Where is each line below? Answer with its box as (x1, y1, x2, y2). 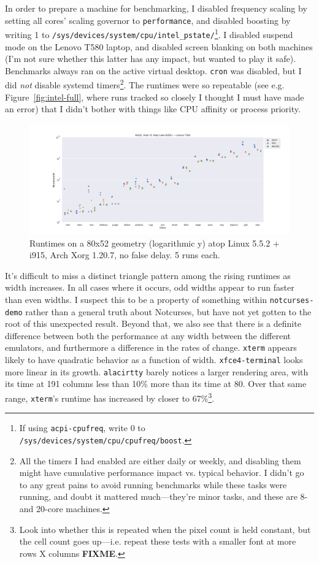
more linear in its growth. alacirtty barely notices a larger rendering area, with (5, 365, 309, 378)
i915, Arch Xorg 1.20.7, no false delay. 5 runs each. (29, 248, 220, 261)
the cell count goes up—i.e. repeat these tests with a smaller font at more (19, 535, 296, 548)
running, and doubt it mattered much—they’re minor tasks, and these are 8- (19, 490, 308, 503)
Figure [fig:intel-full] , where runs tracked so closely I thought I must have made (5, 90, 304, 103)
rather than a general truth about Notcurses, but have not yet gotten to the (25, 305, 312, 318)
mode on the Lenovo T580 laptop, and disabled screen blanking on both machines (5, 40, 313, 53)
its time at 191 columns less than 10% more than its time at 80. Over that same (5, 377, 307, 390)
